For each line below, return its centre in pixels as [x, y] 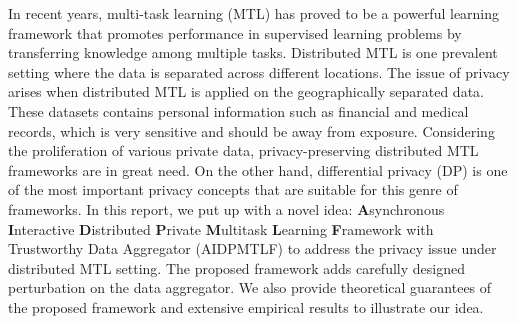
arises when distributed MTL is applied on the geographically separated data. [246, 91]
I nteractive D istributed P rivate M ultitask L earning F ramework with [221, 228]
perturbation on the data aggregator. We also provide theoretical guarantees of [250, 287]
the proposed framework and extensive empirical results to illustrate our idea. [246, 306]
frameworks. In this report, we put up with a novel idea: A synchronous [226, 208]
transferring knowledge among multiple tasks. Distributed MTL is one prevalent [253, 52]
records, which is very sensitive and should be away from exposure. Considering [251, 130]
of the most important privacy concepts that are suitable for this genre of [233, 189]
